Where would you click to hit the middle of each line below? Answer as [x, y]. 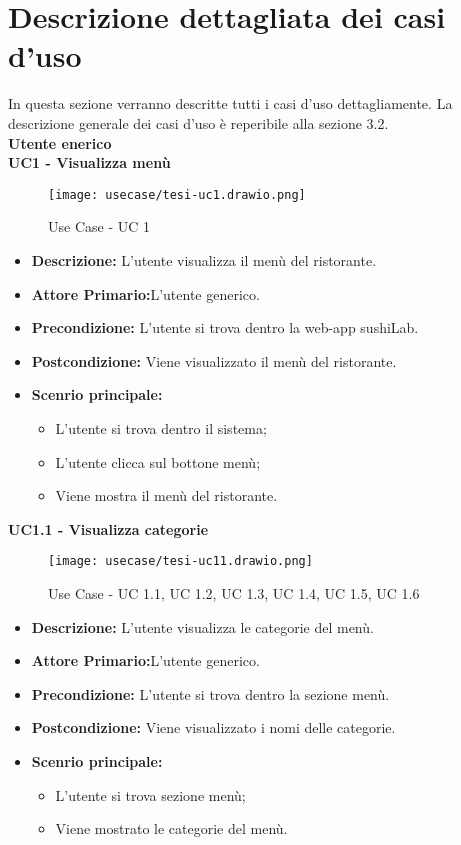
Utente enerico [60, 142]
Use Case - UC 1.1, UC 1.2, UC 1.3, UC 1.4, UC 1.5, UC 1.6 [234, 592]
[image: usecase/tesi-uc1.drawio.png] [177, 194]
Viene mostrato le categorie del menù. [171, 828]
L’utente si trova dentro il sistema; [161, 427]
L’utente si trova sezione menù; [150, 794]
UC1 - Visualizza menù [89, 162]
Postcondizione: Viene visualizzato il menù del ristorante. [214, 360]
